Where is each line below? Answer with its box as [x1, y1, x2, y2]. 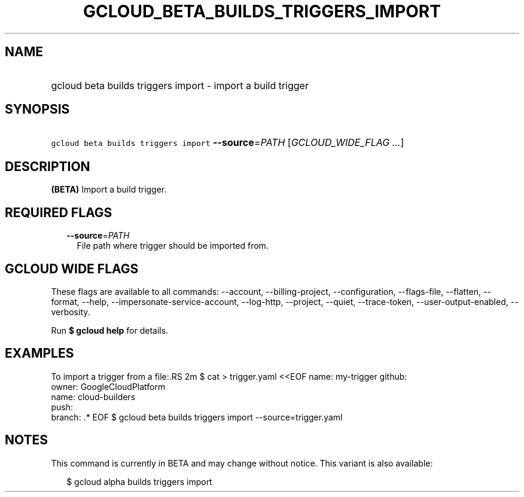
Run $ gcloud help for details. [51, 325, 169, 336]
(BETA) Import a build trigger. [51, 184, 167, 195]
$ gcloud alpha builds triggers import [66, 476, 212, 487]
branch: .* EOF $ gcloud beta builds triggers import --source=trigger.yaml [51, 411, 343, 422]
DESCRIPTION [5, 158, 90, 174]
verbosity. [51, 306, 90, 317]
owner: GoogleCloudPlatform [51, 381, 166, 392]
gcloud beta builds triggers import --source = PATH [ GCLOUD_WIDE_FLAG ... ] [51, 136, 404, 149]
